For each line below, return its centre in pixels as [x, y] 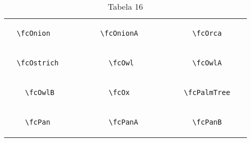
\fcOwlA [207, 63]
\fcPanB [207, 122]
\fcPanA [123, 122]
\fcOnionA [119, 33]
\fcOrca [207, 33]
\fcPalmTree [207, 92]
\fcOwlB [40, 92]
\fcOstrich [38, 63]
